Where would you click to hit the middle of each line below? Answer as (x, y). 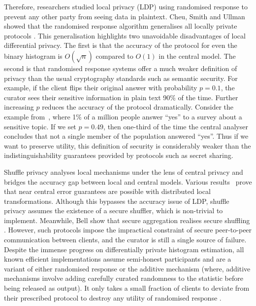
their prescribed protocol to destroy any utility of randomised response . (113, 297)
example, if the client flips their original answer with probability (101, 88)
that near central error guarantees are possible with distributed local (107, 191)
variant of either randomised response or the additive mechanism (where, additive (127, 268)
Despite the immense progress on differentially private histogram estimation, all (124, 249)
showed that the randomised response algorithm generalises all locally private (121, 26)
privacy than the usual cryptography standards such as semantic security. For (121, 78)
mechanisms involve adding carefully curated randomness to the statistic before (124, 278)
